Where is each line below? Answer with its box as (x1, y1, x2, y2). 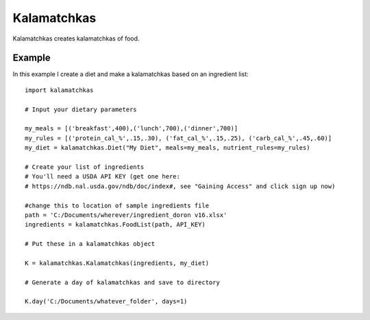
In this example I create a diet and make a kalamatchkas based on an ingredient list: (12, 70, 249, 78)
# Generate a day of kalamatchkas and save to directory (25, 278, 221, 286)
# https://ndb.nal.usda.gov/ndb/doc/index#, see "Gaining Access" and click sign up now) (25, 182, 336, 190)
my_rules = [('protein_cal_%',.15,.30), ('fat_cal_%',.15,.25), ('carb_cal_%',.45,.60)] (25, 134, 332, 142)
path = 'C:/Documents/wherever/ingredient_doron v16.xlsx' (25, 211, 227, 219)
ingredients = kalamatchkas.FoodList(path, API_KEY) (25, 220, 206, 229)
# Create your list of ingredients (25, 163, 145, 171)
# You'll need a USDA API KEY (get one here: (25, 172, 181, 181)
